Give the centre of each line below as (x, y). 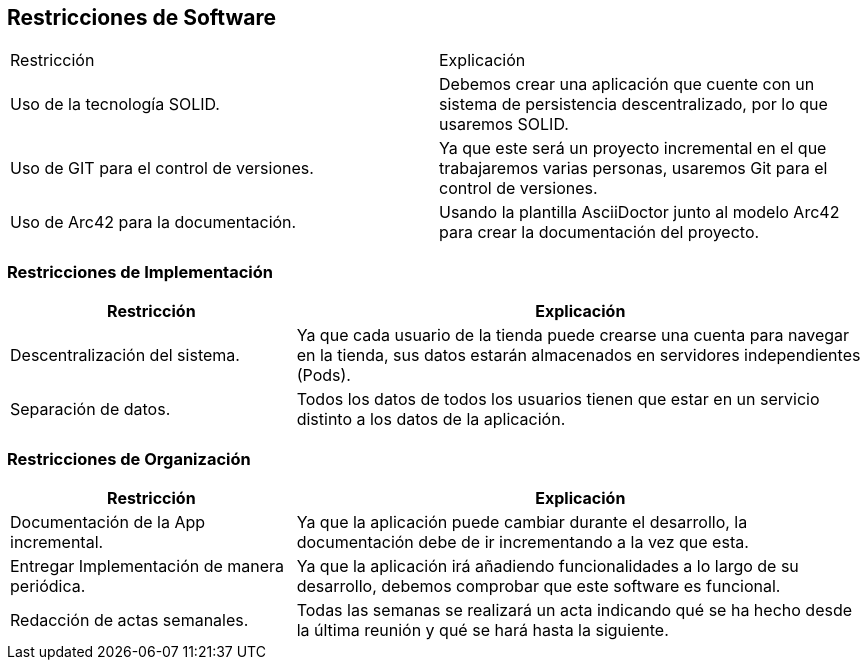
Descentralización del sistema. (125, 355)
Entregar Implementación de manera (147, 565)
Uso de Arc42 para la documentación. (153, 222)
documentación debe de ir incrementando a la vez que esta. (522, 541)
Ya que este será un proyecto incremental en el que (633, 148)
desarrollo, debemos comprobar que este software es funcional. (538, 585)
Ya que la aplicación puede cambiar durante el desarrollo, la (522, 521)
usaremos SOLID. (504, 124)
